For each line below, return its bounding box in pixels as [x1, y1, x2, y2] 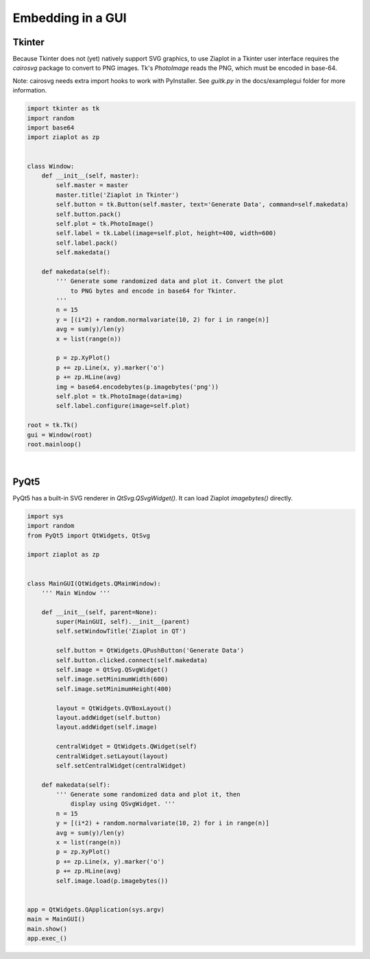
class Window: [27, 162, 75, 170]
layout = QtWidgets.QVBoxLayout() [56, 704, 172, 712]
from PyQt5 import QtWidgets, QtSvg [27, 531, 151, 539]
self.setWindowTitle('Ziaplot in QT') [56, 627, 186, 635]
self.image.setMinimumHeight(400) [56, 685, 172, 692]
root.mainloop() [27, 440, 82, 448]
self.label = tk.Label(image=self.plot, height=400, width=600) [56, 230, 277, 237]
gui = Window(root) [27, 430, 92, 439]
